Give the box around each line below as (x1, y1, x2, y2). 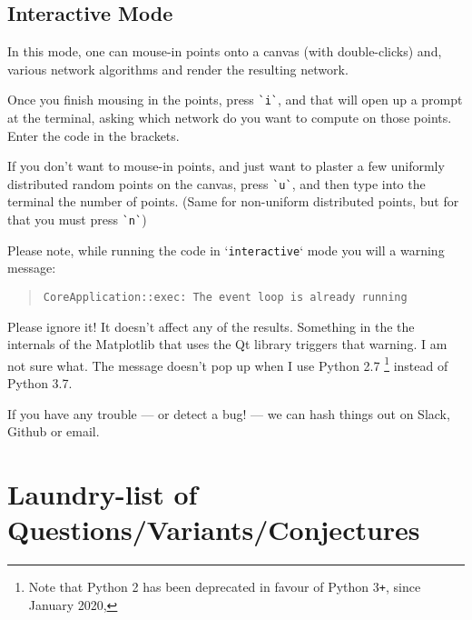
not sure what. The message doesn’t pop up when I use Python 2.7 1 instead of (7, 353, 448, 375)
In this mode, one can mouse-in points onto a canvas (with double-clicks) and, (7, 42, 442, 61)
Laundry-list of (7, 475, 198, 513)
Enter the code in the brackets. (7, 125, 180, 145)
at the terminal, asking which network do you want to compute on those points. (7, 108, 452, 127)
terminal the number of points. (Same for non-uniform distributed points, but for (7, 192, 459, 211)
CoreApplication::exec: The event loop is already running (43, 290, 408, 304)
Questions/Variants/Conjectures (7, 511, 420, 548)
